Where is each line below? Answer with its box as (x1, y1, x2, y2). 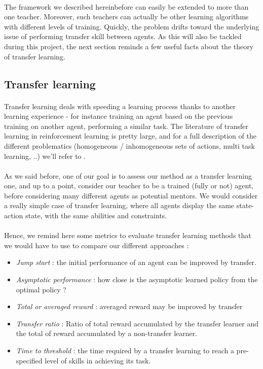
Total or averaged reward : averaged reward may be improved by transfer (16, 301, 243, 312)
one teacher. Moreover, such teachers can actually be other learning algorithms (4, 11, 249, 22)
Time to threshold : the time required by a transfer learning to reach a (16, 345, 234, 355)
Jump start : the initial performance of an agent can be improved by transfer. (16, 257, 256, 267)
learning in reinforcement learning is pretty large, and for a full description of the (4, 130, 256, 141)
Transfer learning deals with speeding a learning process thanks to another (4, 100, 236, 111)
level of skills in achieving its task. (45, 355, 151, 365)
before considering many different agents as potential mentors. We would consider (4, 190, 258, 200)
